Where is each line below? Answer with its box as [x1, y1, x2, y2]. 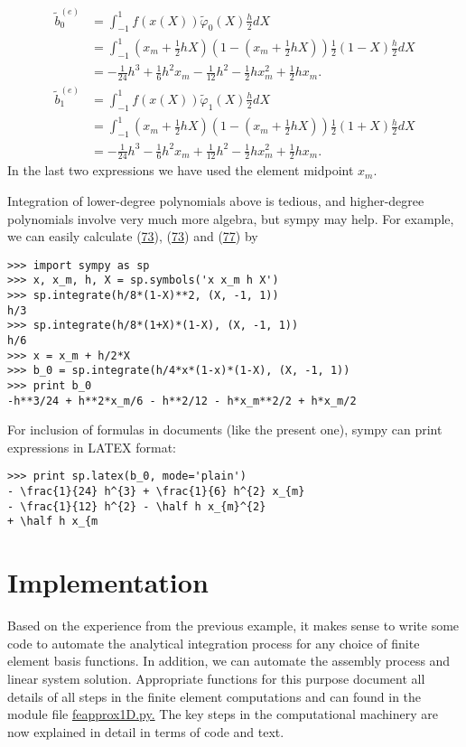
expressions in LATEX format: [7, 437, 176, 456]
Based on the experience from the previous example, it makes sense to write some [7, 616, 460, 635]
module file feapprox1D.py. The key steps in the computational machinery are [7, 705, 438, 724]
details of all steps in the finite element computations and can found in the [7, 686, 422, 705]
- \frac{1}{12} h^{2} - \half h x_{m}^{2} [7, 500, 266, 513]
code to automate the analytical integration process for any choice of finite [7, 633, 420, 652]
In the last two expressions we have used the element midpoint [7, 161, 354, 180]
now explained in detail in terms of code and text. [7, 722, 284, 741]
